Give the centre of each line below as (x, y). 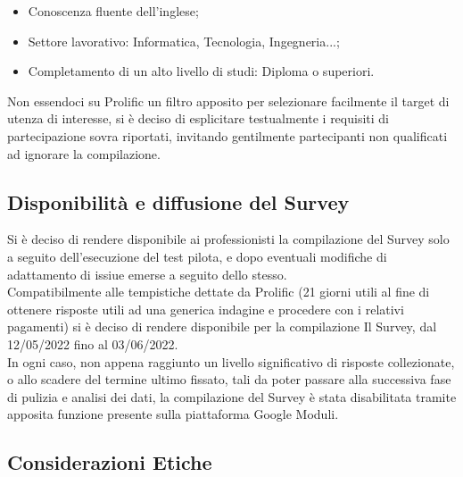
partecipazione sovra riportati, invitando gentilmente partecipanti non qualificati (227, 135)
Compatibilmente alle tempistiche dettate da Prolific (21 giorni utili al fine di (219, 292)
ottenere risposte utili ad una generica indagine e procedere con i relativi (206, 309)
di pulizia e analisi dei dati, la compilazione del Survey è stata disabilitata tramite (232, 396)
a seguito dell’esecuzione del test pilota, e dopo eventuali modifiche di (197, 256)
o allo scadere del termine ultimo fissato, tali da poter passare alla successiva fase (229, 379)
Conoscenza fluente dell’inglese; (113, 11)
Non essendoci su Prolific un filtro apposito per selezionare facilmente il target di (228, 100)
